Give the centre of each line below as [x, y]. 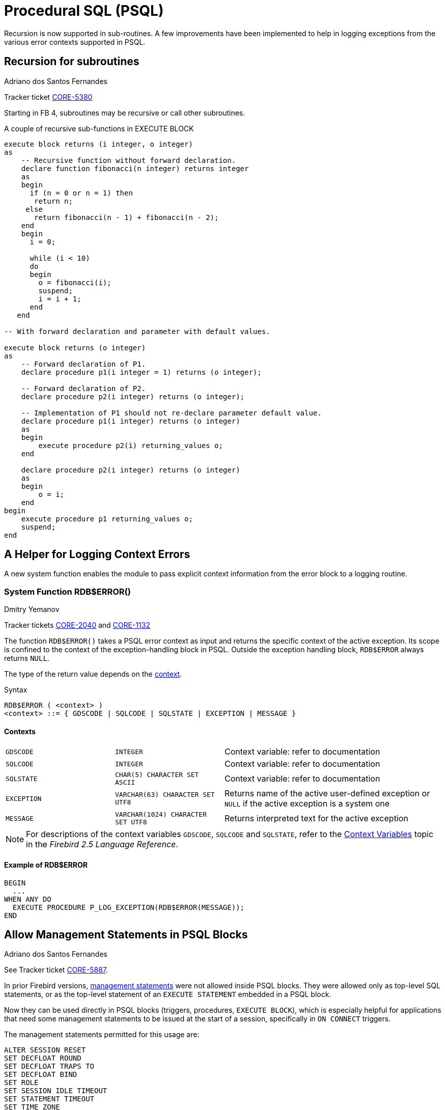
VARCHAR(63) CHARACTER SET [165, 795]
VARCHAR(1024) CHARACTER [161, 815]
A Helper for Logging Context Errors [97, 554]
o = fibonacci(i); [75, 282]
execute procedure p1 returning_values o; [107, 519]
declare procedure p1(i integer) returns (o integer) [131, 421]
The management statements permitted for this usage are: [102, 1035]
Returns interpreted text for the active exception [316, 818]
